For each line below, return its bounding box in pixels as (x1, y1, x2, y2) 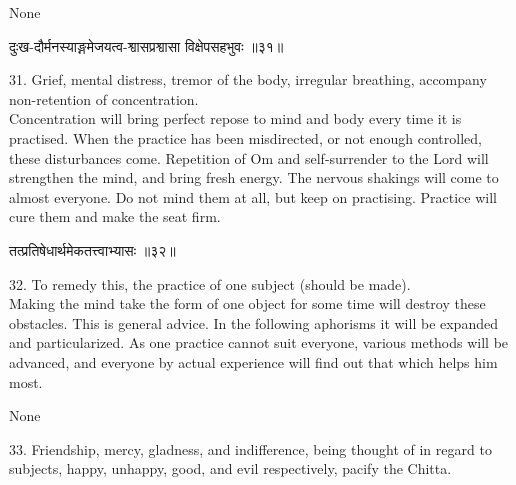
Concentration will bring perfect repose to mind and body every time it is (9, 108, 462, 129)
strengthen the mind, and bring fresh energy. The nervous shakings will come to (9, 167, 499, 188)
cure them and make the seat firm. (9, 206, 221, 227)
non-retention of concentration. (9, 88, 199, 109)
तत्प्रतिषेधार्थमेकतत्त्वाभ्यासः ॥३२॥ (9, 239, 176, 260)
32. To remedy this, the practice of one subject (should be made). (9, 273, 411, 294)
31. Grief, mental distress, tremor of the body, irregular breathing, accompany (9, 69, 487, 90)
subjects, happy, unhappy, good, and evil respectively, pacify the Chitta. (9, 458, 452, 479)
